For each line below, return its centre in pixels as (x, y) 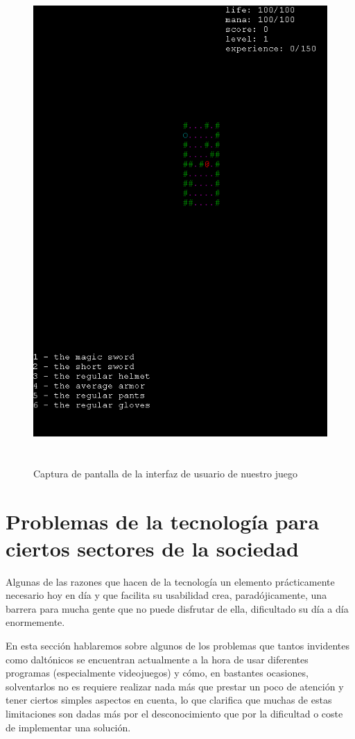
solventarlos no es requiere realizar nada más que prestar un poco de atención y (175, 686)
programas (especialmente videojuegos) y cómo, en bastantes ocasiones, (157, 673)
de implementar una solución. (68, 727)
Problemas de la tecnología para (163, 521)
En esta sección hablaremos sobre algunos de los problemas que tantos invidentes (178, 646)
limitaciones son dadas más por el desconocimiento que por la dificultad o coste (174, 714)
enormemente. (35, 622)
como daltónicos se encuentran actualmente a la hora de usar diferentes (157, 659)
